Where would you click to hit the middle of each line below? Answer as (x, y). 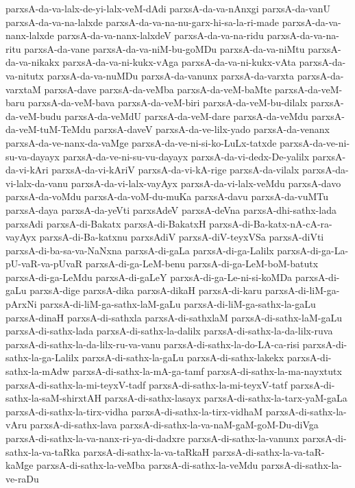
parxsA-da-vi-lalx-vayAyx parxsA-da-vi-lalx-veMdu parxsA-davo (206, 183)
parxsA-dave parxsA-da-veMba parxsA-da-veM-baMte (158, 89)
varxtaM (23, 89)
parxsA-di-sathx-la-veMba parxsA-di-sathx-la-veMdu (147, 465)
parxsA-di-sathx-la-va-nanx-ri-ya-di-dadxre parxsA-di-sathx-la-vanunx (152, 438)
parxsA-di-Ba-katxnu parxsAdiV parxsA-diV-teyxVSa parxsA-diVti (182, 237)
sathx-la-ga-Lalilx (42, 357)
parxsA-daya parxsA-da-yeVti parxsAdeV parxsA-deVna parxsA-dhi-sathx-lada (171, 209)
